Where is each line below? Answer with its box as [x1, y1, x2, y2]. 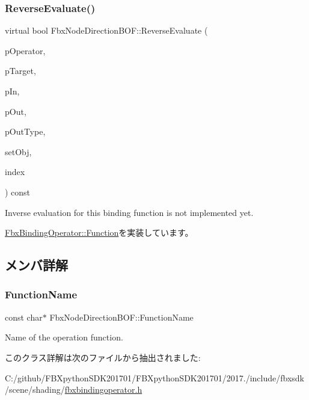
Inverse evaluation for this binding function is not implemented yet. [5, 206, 254, 218]
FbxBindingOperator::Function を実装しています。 [5, 226, 194, 239]
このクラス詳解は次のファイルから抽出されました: [5, 351, 201, 363]
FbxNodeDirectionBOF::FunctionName [49, 310, 194, 323]
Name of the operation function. [5, 331, 123, 343]
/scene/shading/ [5, 383, 65, 396]
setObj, [5, 145, 32, 158]
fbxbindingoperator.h [64, 383, 142, 396]
